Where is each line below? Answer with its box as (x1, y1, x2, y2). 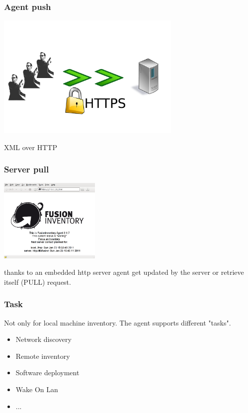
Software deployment (15, 367, 80, 378)
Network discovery (15, 334, 72, 344)
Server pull (4, 163, 49, 175)
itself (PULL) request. (4, 276, 71, 287)
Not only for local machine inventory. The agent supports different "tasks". (4, 317, 231, 328)
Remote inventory (15, 350, 70, 361)
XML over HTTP (4, 142, 57, 152)
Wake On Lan (15, 384, 58, 394)
